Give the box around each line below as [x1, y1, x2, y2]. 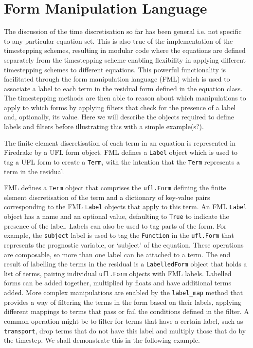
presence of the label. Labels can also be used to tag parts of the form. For [4, 220, 227, 231]
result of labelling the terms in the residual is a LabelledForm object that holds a [4, 259, 247, 269]
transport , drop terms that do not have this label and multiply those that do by [4, 325, 246, 335]
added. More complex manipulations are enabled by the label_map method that [4, 287, 243, 298]
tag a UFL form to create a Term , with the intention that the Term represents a [4, 156, 240, 166]
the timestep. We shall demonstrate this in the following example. [4, 335, 200, 345]
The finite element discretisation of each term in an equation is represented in [4, 137, 236, 148]
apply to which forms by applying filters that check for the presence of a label [4, 102, 236, 112]
